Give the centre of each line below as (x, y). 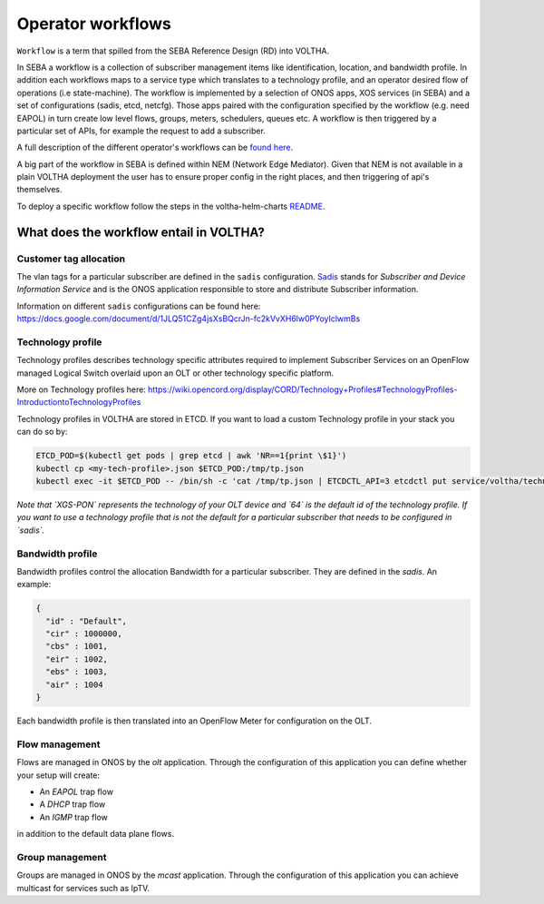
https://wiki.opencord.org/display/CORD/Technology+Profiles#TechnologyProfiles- (303, 389)
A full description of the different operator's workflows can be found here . (155, 147)
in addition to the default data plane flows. (95, 834)
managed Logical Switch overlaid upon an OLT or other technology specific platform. (175, 373)
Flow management (58, 744)
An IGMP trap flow (74, 817)
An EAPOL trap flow (76, 791)
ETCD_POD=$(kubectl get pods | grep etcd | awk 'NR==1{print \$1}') (191, 456)
